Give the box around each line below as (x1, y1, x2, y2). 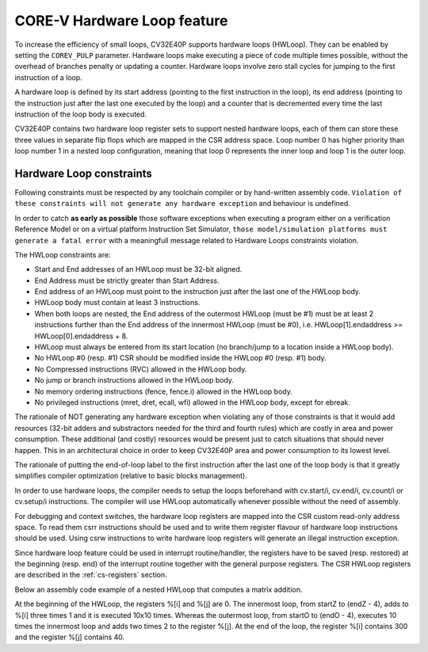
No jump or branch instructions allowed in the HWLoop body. (34, 376, 234, 385)
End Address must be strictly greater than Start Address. (34, 276, 220, 285)
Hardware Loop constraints (14, 166, 152, 180)
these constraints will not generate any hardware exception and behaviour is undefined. (14, 199, 350, 208)
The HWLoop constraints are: (14, 250, 111, 259)
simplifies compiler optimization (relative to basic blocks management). (14, 471, 247, 481)
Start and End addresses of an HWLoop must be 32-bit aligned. (34, 265, 243, 274)
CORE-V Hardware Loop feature (14, 12, 228, 29)
